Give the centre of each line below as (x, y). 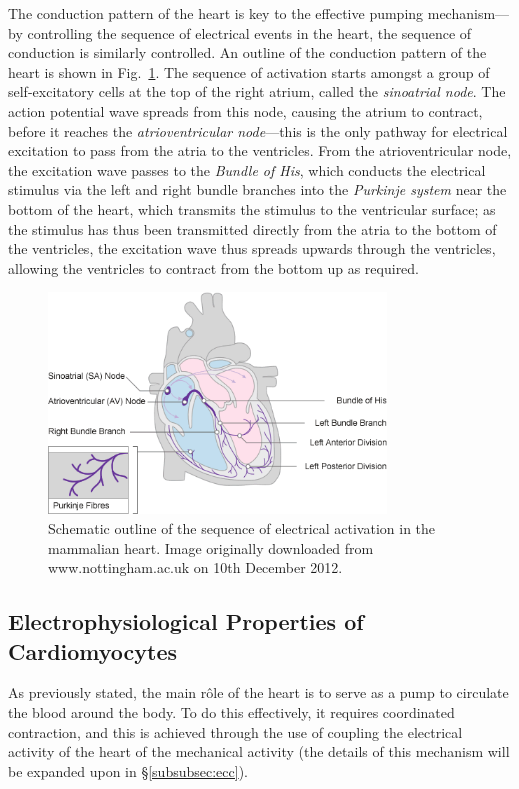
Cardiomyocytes (93, 650)
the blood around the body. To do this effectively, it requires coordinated (231, 712)
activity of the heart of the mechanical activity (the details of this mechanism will (259, 751)
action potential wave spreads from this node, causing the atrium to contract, (245, 110)
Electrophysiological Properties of (186, 621)
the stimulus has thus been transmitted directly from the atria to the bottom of (252, 228)
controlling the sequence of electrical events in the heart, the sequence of (249, 32)
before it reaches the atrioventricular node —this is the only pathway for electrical (258, 130)
